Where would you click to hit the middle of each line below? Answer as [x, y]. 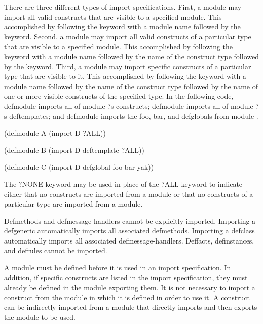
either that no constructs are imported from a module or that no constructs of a [129, 194]
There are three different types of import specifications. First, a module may [123, 7]
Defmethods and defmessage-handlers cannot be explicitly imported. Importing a [130, 220]
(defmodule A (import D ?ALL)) [55, 133]
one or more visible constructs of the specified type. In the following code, [119, 96]
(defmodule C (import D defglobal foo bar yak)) [79, 167]
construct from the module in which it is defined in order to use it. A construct [127, 297]
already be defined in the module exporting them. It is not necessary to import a [130, 287]
